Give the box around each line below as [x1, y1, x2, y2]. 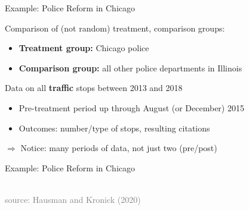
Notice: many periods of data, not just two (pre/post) [20, 142, 217, 154]
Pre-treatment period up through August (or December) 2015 [19, 101, 244, 114]
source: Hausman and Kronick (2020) [5, 193, 141, 205]
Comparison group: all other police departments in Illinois [19, 61, 242, 74]
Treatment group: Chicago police [19, 42, 149, 54]
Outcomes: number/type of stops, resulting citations [19, 121, 210, 134]
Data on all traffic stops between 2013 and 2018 [5, 82, 183, 94]
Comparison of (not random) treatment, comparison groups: [5, 21, 225, 34]
